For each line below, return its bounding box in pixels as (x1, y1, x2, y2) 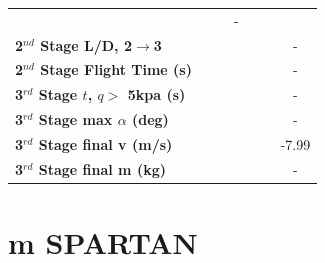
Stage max (38, 109, 113, 130)
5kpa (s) (127, 84, 186, 105)
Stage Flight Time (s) (40, 59, 192, 80)
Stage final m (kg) (38, 158, 166, 179)
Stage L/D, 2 (40, 34, 132, 55)
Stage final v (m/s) (38, 133, 173, 154)
